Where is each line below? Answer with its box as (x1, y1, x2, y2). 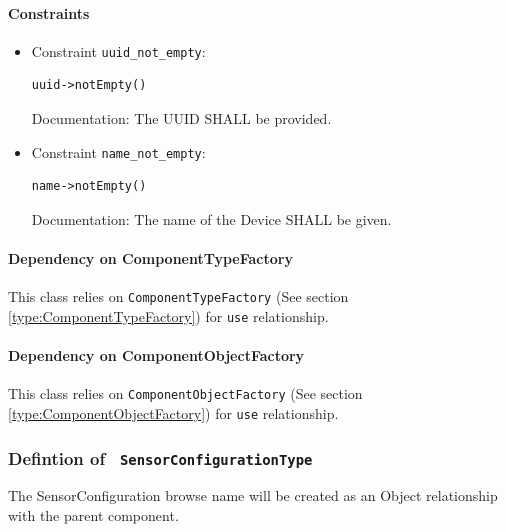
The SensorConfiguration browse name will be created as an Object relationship (8, 485, 498, 506)
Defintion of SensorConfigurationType (8, 445, 313, 470)
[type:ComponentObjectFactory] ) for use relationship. (8, 403, 339, 424)
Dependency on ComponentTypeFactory (8, 248, 293, 269)
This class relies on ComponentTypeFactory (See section (8, 286, 349, 307)
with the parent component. (8, 505, 179, 526)
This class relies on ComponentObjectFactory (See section (8, 383, 363, 404)
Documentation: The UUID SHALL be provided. (31, 108, 332, 129)
